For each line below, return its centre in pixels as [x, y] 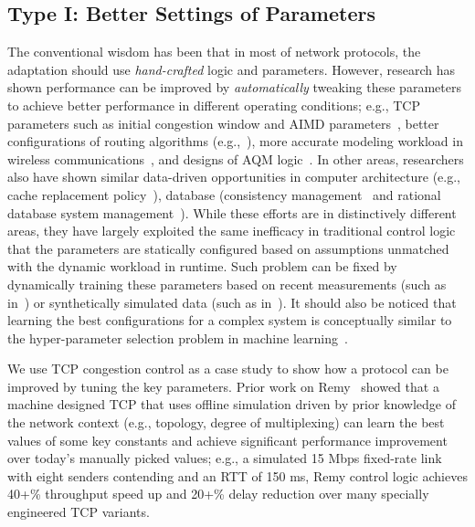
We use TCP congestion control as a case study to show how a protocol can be [228, 369]
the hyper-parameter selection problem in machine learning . [178, 337]
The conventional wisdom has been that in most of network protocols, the [214, 52]
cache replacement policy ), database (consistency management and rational [224, 194]
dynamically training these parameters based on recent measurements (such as [227, 284]
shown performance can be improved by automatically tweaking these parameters [234, 87]
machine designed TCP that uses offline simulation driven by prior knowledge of [232, 404]
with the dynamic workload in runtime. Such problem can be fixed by [202, 266]
